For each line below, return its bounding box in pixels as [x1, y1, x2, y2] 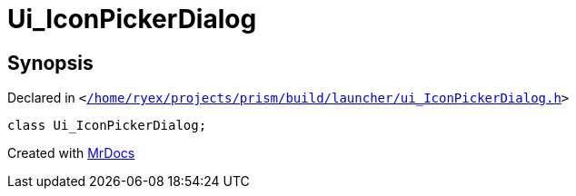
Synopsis [7, 51, 94, 74]
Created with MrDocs [7, 145, 135, 162]
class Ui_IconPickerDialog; [7, 118, 207, 133]
